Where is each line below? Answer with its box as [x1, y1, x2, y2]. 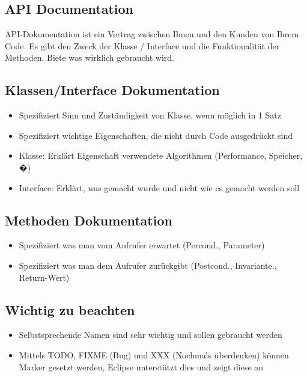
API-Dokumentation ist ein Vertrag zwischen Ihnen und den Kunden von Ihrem [5, 28, 299, 40]
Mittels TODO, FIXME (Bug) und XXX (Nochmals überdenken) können [19, 348, 289, 361]
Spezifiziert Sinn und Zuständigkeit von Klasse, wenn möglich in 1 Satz [19, 109, 282, 121]
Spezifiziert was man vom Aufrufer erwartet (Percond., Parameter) [19, 239, 265, 251]
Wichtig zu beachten [5, 300, 135, 319]
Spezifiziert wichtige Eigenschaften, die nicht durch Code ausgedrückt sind [19, 129, 293, 141]
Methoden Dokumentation [5, 210, 172, 229]
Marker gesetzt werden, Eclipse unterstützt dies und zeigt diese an [19, 360, 264, 373]
